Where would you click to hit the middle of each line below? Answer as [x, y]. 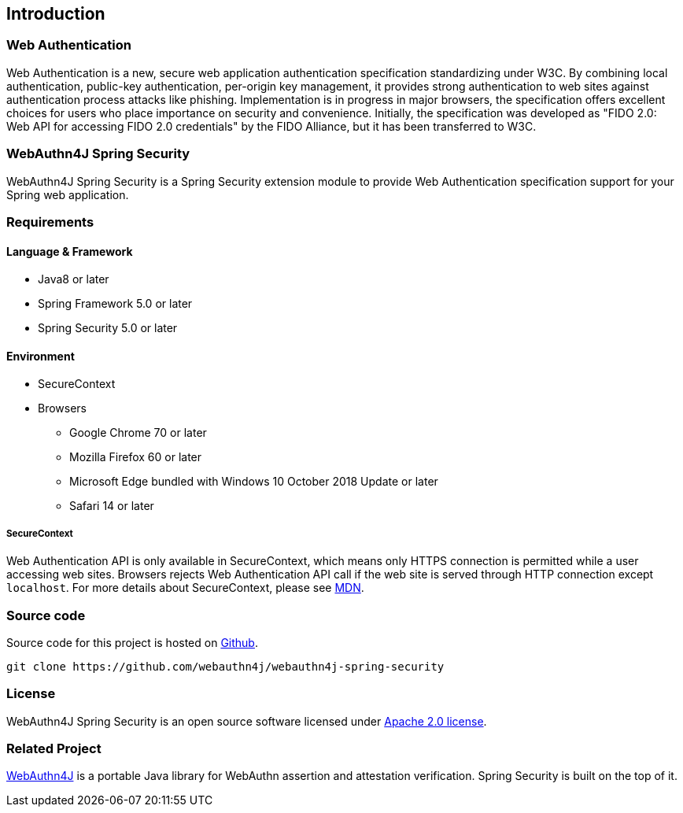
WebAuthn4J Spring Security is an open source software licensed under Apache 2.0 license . [247, 721]
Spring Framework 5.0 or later [115, 304]
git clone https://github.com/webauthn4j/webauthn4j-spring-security [225, 666]
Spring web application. [68, 194]
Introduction [56, 14]
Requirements [50, 222]
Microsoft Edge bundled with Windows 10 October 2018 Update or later [254, 482]
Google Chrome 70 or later [138, 433]
